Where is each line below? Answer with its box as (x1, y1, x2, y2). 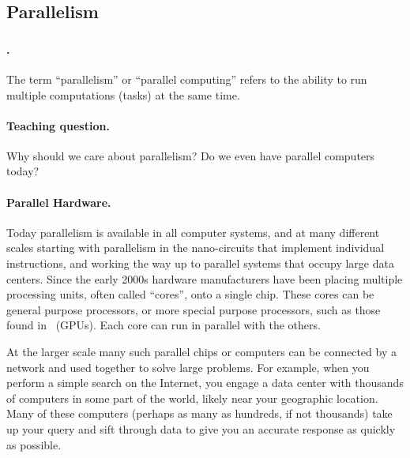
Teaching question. (6, 117, 110, 133)
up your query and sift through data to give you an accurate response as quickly (6, 421, 396, 437)
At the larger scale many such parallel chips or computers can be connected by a (6, 343, 397, 360)
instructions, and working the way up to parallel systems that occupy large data (6, 255, 394, 272)
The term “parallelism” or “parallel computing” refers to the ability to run (6, 70, 367, 87)
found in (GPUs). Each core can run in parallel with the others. (6, 317, 321, 333)
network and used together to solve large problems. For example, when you (6, 359, 370, 375)
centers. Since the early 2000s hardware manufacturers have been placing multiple (6, 270, 403, 287)
